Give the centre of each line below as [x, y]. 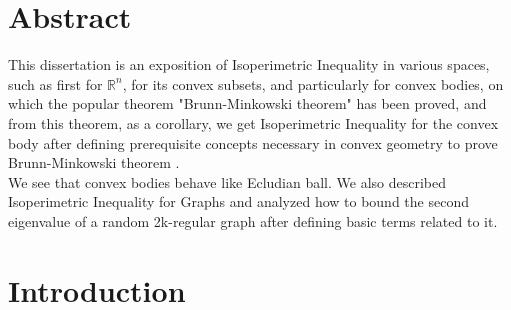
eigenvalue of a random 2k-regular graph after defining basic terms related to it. [253, 220]
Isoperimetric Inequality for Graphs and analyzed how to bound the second [238, 201]
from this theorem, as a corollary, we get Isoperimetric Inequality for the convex [253, 122]
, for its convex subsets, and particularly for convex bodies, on [313, 83]
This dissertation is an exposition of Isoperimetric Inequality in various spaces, [249, 64]
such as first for [55, 83]
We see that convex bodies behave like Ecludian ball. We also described [227, 181]
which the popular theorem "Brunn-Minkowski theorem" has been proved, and [247, 103]
